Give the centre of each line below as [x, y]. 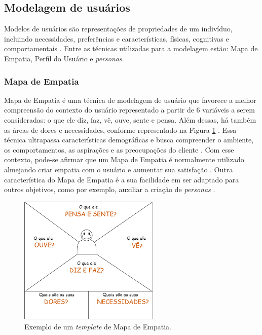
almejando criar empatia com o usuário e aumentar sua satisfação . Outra [119, 169]
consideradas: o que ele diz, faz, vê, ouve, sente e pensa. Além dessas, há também [130, 119]
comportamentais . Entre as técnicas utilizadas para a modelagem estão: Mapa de [131, 48]
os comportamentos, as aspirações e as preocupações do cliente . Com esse [119, 149]
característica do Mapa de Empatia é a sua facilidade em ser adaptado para [122, 179]
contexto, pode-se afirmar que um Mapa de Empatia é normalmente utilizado [124, 159]
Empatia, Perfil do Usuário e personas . [64, 58]
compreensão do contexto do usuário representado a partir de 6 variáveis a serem [129, 110]
